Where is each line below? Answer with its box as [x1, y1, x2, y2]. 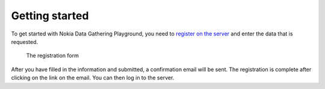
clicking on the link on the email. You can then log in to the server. [11, 74, 175, 81]
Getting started [11, 9, 89, 22]
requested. [11, 38, 39, 45]
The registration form [26, 52, 79, 60]
